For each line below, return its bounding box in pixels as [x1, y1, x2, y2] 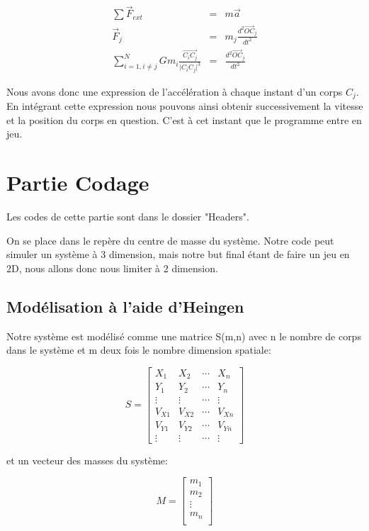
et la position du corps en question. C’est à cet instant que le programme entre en [6, 112, 362, 127]
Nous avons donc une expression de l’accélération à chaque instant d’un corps [6, 84, 343, 99]
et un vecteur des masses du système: [6, 452, 168, 467]
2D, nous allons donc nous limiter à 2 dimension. [6, 260, 218, 275]
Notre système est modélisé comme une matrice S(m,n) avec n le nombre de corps [6, 328, 361, 343]
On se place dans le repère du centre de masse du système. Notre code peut [6, 233, 334, 247]
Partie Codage [6, 168, 149, 197]
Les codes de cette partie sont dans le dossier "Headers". [6, 209, 249, 224]
